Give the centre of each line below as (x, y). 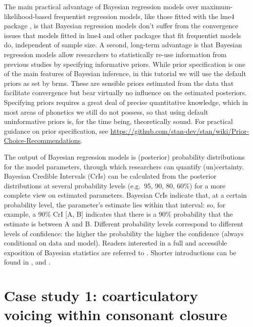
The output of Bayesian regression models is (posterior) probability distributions (124, 156)
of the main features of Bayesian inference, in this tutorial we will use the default (125, 73)
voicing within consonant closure (116, 315)
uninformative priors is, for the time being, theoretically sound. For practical (118, 121)
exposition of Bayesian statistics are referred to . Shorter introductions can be (120, 252)
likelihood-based (28, 16)
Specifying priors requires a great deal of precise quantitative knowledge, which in (126, 102)
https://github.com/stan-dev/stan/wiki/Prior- (180, 131)
